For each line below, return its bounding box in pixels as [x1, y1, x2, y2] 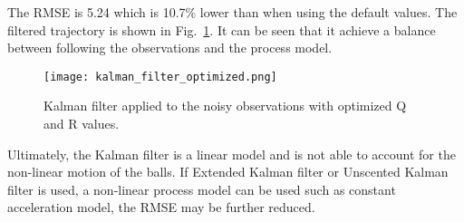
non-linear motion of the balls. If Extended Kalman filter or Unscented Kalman [7, 162, 449, 181]
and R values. [43, 114, 120, 133]
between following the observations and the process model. [7, 38, 333, 57]
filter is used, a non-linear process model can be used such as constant [7, 179, 396, 198]
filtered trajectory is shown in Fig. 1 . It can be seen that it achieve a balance [7, 20, 436, 39]
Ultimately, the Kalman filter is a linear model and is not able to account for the [7, 144, 456, 163]
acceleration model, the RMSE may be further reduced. [7, 198, 315, 217]
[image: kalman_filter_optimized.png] [43, 70, 277, 83]
